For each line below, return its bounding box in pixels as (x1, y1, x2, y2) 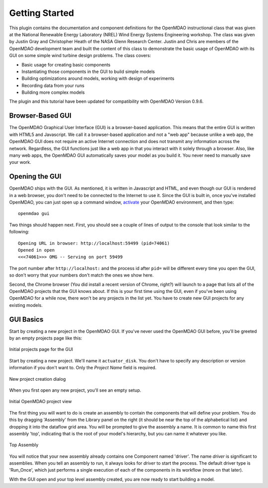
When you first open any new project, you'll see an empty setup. (9, 387, 141, 393)
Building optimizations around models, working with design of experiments (21, 75, 175, 81)
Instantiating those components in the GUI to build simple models (21, 69, 155, 74)
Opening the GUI (9, 172, 62, 181)
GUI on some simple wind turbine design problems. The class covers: (9, 53, 151, 59)
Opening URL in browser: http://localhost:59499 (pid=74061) (18, 240, 170, 246)
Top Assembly (9, 442, 39, 448)
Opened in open (18, 247, 55, 253)
